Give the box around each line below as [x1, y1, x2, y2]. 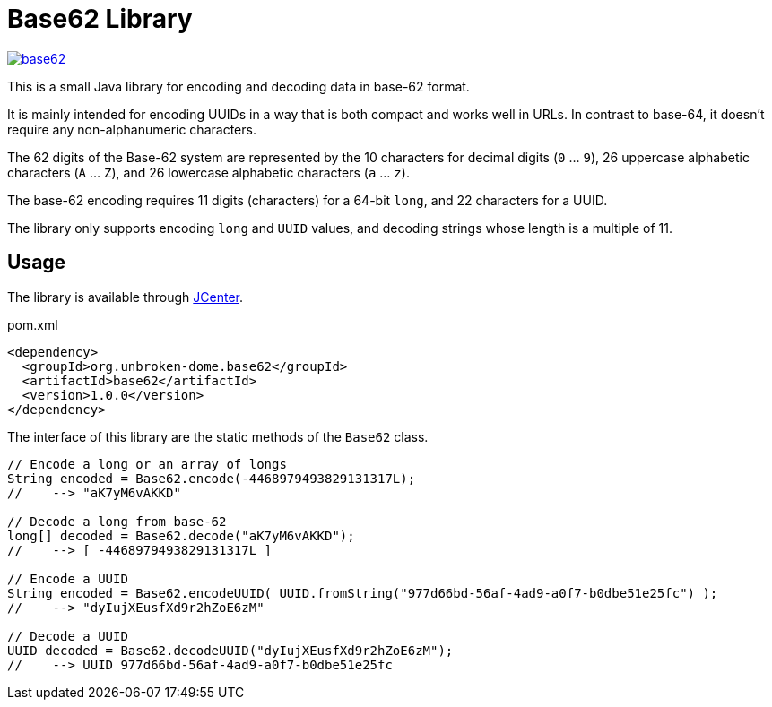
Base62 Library [7, 4, 193, 34]
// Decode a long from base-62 [7, 513, 227, 529]
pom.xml [7, 316, 58, 332]
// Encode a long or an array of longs [7, 456, 287, 471]
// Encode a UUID [7, 571, 128, 586]
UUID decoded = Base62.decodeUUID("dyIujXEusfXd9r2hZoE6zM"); [7, 642, 454, 658]
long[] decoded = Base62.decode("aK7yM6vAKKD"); [7, 528, 355, 543]
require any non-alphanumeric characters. [7, 121, 256, 137]
